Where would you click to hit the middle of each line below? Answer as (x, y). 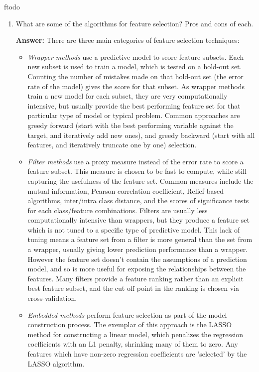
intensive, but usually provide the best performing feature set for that (134, 105)
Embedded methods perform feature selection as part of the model (127, 314)
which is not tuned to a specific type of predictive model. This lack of (134, 229)
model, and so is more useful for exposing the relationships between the (137, 269)
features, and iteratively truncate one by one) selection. (112, 145)
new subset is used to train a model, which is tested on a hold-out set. (135, 66)
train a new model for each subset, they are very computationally (128, 96)
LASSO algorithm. (56, 363)
